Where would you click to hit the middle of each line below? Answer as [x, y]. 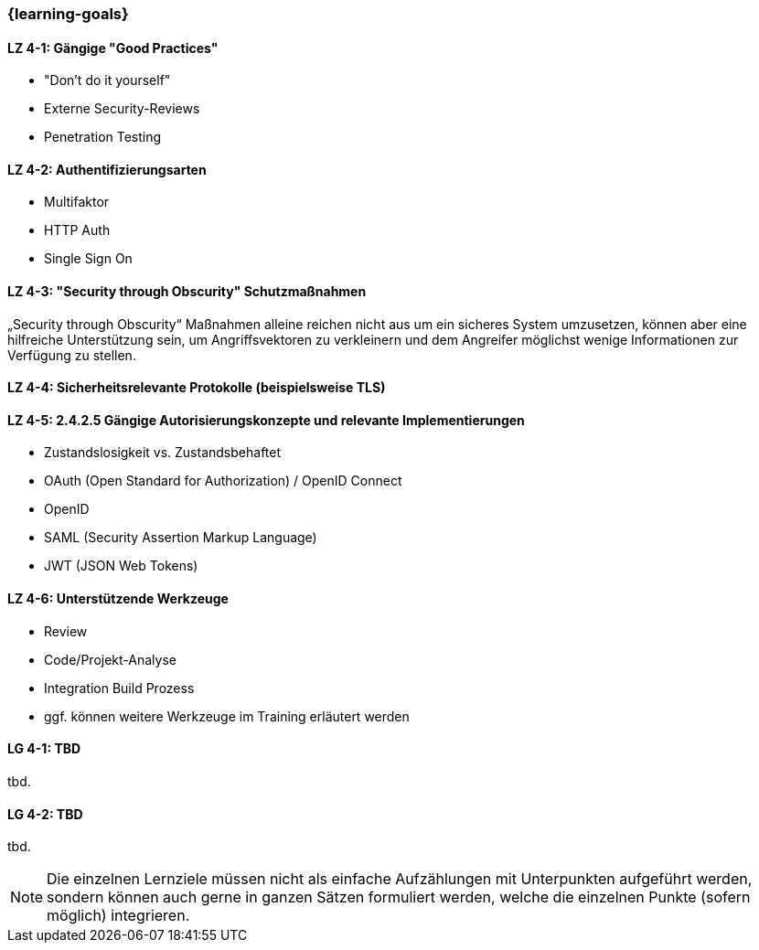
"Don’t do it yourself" [107, 80]
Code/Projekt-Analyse [110, 659]
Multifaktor [77, 202]
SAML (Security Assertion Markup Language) [181, 538]
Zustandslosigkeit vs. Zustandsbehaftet [163, 453]
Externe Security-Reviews [122, 109]
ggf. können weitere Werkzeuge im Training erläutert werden [227, 716]
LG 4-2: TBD [45, 814]
